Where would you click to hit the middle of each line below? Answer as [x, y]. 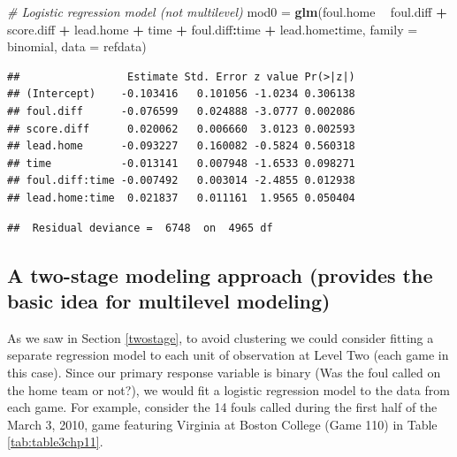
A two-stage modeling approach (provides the [220, 274]
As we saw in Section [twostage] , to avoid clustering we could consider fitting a [221, 337]
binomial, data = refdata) [77, 46]
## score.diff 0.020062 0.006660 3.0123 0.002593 [181, 129]
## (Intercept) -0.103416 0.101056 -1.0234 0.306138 [181, 94]
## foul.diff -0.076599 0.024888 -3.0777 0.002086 [181, 111]
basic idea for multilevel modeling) [169, 300]
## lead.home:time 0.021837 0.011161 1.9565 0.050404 [181, 198]
